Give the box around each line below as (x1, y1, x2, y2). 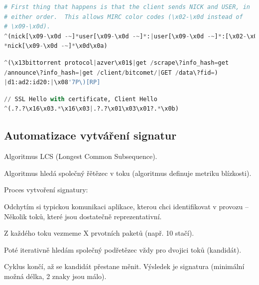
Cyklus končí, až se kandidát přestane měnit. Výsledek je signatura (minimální (4, 261, 245, 272)
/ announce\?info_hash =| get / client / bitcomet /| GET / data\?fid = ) (4, 69, 218, 76)
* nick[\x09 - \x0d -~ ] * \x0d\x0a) (4, 42, 108, 50)
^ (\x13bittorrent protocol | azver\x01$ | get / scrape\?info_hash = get (4, 59, 229, 66)
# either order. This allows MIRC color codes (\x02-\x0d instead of (4, 13, 243, 20)
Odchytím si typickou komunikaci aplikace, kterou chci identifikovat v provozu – (4, 201, 249, 211)
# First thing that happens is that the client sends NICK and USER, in (4, 3, 250, 10)
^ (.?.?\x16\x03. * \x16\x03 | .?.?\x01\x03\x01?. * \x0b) (4, 105, 179, 113)
